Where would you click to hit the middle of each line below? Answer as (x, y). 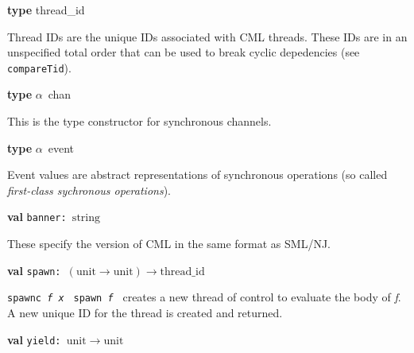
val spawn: (34, 270)
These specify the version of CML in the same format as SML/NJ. (169, 244)
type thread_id (46, 10)
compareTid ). (39, 67)
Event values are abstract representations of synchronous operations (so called (197, 175)
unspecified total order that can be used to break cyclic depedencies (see (184, 52)
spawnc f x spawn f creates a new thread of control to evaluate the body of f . (204, 297)
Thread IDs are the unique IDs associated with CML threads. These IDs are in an (207, 36)
